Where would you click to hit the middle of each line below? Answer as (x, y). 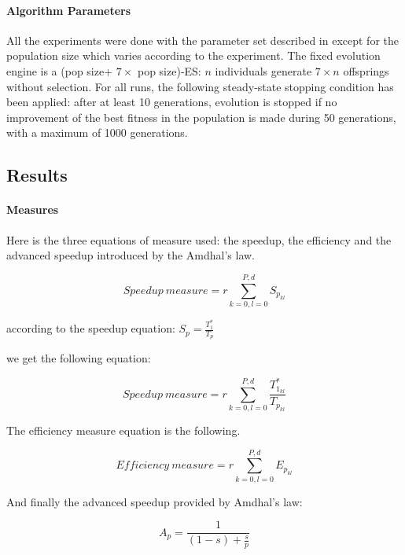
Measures (33, 210)
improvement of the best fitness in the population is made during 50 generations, (201, 117)
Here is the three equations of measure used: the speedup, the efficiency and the (199, 239)
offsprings (366, 70)
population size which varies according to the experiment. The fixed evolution (193, 55)
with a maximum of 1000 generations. (97, 132)
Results (37, 175)
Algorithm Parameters (69, 10)
